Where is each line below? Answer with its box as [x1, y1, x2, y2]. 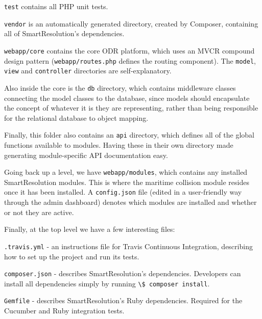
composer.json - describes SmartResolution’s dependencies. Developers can [4, 268, 241, 279]
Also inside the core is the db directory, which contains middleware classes [4, 82, 236, 93]
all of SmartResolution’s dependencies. [4, 28, 125, 39]
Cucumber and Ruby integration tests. [4, 305, 125, 316]
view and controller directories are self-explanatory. [4, 65, 172, 76]
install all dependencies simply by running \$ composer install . [4, 278, 210, 288]
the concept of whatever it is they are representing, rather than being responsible [4, 102, 258, 113]
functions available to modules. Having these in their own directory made [4, 139, 233, 150]
